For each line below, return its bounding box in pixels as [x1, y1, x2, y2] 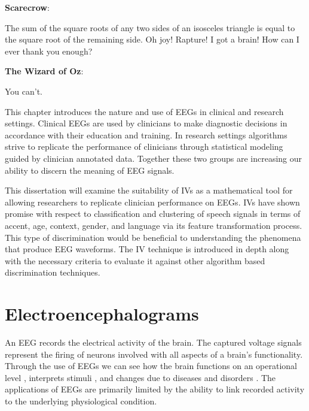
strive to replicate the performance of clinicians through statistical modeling [5, 140, 283, 153]
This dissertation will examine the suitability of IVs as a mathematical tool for [5, 184, 293, 197]
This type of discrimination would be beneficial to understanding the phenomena [5, 231, 301, 243]
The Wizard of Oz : [5, 65, 84, 77]
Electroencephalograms [5, 301, 199, 326]
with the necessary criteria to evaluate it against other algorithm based [5, 254, 265, 267]
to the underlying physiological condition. [5, 394, 157, 407]
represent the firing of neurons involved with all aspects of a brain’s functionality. [5, 347, 303, 360]
